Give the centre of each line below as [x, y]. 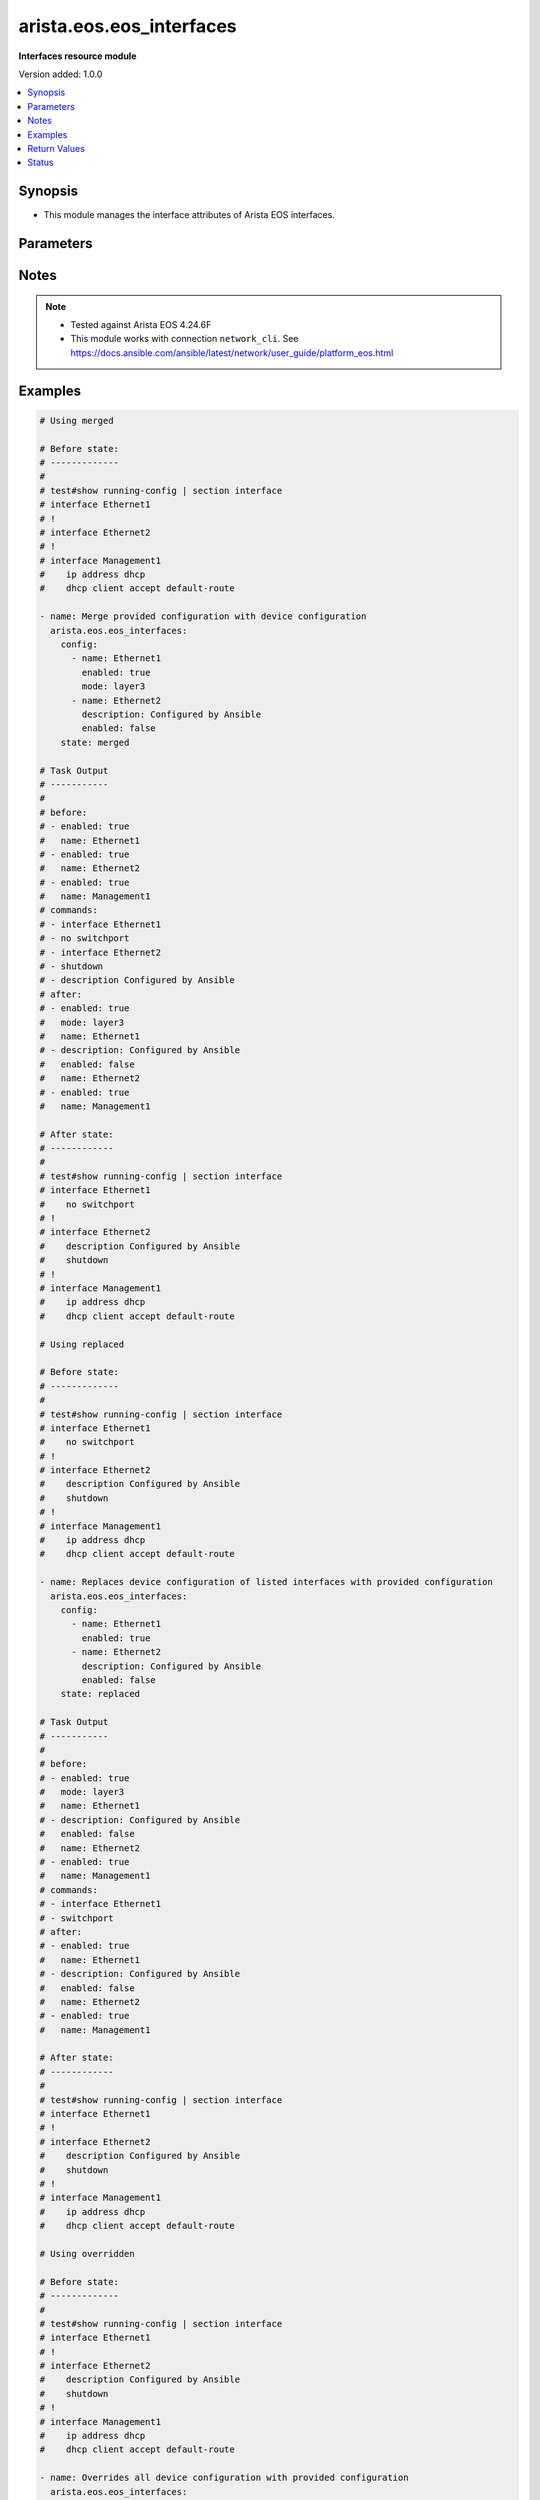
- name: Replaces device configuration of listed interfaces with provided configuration [266, 1582]
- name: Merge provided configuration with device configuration [203, 616]
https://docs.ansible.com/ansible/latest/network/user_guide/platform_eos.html [232, 352]
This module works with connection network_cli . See [184, 339]
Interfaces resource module [77, 56]
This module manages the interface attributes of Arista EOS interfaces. [189, 215]
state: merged [95, 742]
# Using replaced [82, 1344]
